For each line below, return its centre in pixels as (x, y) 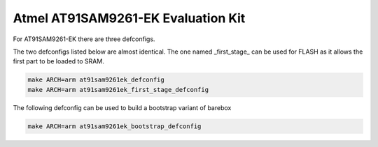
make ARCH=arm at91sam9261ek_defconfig (96, 80)
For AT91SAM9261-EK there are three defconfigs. (84, 39)
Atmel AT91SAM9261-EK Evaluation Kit (129, 18)
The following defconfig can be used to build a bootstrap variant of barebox (122, 107)
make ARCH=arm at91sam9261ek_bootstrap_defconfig (114, 126)
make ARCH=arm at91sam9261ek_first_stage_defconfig (118, 90)
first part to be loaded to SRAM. (58, 61)
